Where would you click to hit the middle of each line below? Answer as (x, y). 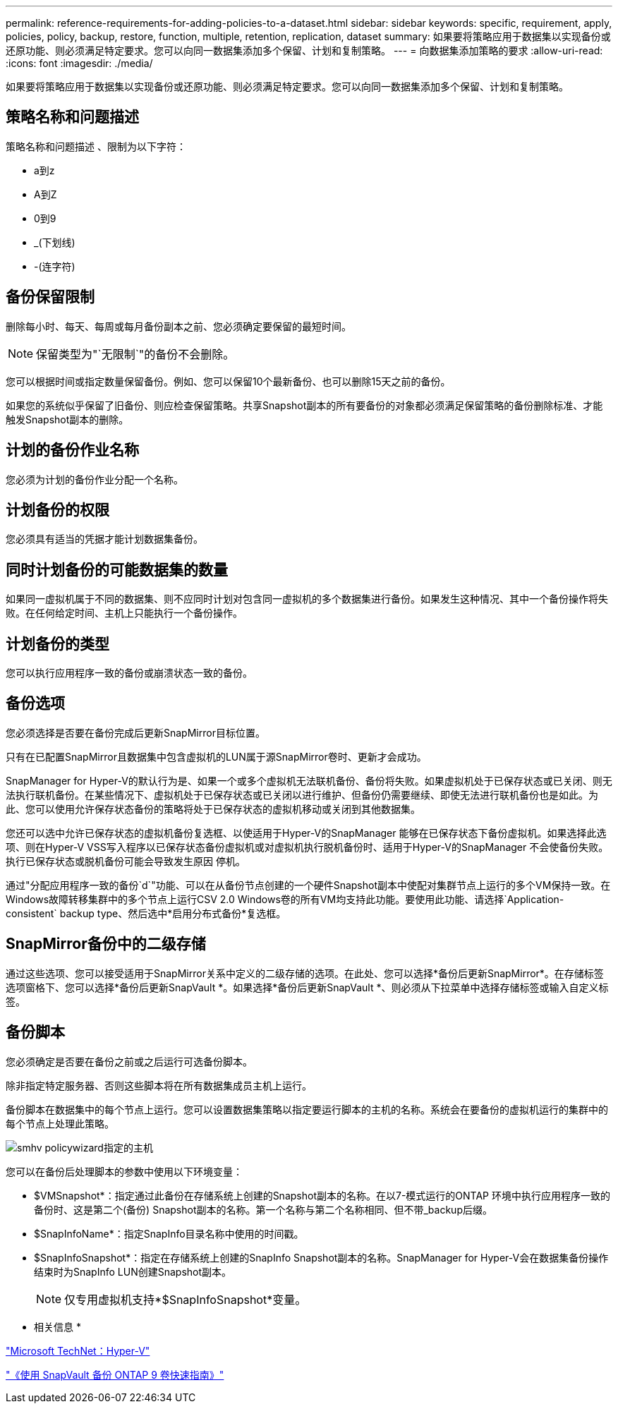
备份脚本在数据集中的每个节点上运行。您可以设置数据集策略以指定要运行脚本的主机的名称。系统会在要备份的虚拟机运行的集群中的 (307, 1109)
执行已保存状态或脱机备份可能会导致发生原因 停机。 (126, 861)
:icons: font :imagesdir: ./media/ (79, 63)
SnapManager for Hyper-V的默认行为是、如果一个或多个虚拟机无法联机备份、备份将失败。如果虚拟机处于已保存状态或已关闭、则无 (309, 780)
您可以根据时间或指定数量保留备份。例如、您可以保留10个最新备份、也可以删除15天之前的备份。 (228, 381)
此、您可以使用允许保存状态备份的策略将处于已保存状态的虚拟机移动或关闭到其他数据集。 (213, 809)
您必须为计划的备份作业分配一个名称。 (95, 479)
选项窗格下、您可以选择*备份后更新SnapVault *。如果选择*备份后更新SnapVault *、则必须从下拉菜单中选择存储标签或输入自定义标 (307, 987)
